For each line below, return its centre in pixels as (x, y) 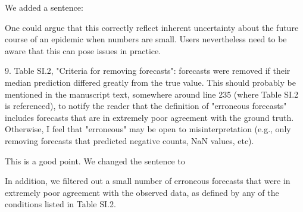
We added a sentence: (44, 7)
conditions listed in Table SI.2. (60, 204)
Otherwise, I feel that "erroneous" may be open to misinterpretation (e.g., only (148, 129)
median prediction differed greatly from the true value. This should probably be (150, 82)
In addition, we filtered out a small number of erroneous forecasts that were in (148, 181)
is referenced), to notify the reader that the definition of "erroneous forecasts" (146, 106)
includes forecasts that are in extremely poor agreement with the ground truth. (149, 117)
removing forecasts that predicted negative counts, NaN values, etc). (129, 140)
